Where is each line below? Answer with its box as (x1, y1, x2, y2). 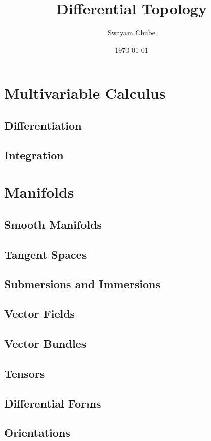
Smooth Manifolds (4, 216, 102, 232)
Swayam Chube (107, 27, 156, 38)
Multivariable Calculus (4, 83, 166, 103)
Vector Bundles (4, 335, 87, 351)
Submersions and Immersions (4, 276, 160, 292)
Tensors (4, 365, 45, 381)
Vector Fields (4, 306, 75, 322)
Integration (4, 147, 64, 163)
